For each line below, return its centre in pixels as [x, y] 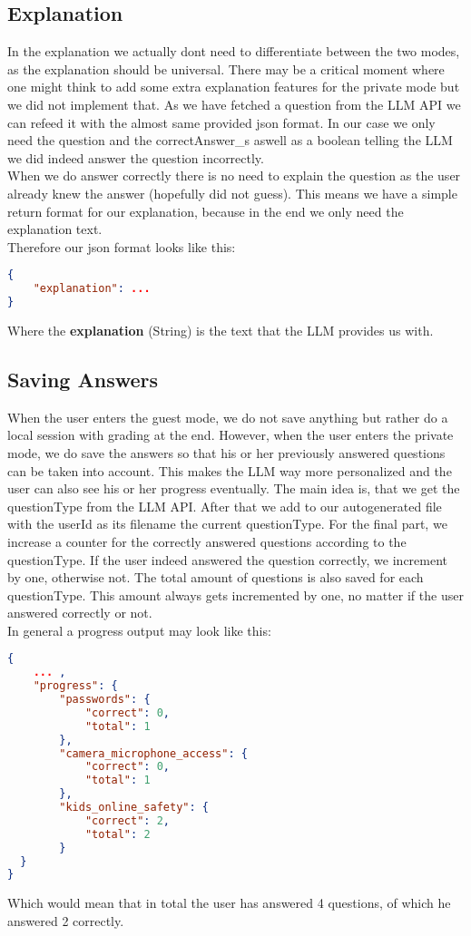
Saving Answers [83, 379]
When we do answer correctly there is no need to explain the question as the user [234, 175]
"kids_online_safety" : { [134, 808]
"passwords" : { [105, 700]
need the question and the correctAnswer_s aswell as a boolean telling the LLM [230, 140]
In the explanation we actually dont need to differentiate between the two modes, [234, 51]
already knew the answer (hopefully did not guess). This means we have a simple [232, 193]
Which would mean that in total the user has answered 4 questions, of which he [229, 903]
